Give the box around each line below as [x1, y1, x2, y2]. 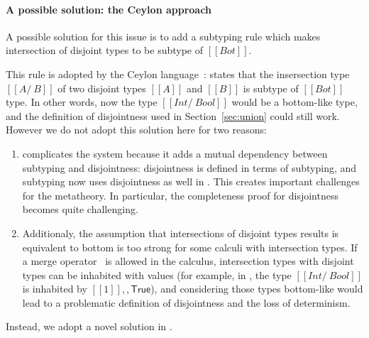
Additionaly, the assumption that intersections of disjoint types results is [22, 225, 339, 240]
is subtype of [243, 80, 299, 95]
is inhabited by [22, 281, 87, 296]
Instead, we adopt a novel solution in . [6, 319, 172, 334]
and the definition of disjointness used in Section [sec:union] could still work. [6, 108, 340, 123]
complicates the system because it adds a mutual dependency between [22, 146, 328, 160]
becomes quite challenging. [22, 202, 138, 217]
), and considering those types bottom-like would [150, 281, 363, 296]
